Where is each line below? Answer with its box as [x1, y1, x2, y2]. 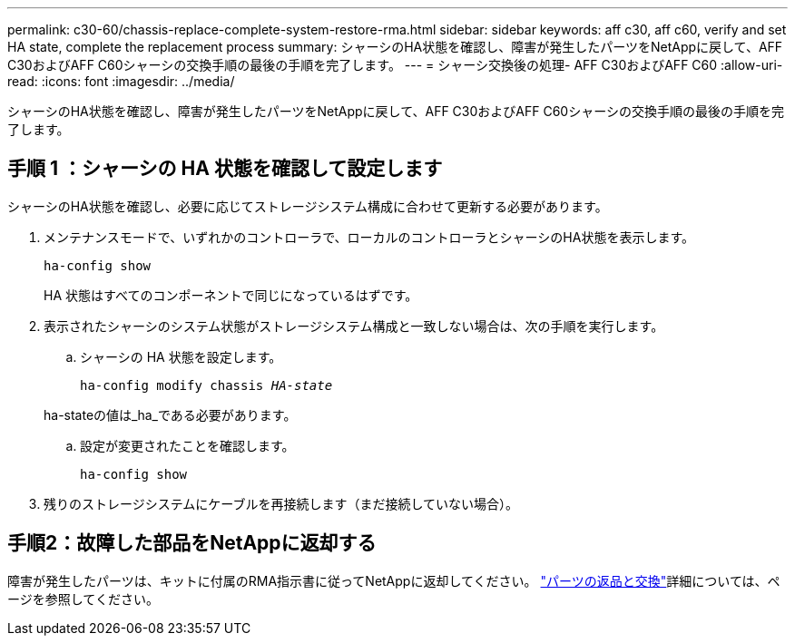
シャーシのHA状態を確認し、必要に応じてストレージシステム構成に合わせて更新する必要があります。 [7, 198, 608, 214]
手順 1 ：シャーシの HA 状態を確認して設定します [7, 157, 443, 180]
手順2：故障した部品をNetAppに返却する [7, 531, 377, 555]
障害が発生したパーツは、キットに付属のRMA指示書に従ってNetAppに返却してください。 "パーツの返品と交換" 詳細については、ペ [7, 572, 780, 589]
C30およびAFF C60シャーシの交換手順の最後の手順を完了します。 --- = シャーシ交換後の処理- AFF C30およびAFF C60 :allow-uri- [7, 57, 783, 73]
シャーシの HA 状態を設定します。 [80, 348, 282, 365]
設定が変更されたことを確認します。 [80, 437, 295, 453]
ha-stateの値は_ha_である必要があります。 [44, 406, 297, 423]
